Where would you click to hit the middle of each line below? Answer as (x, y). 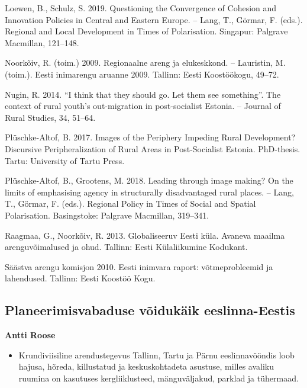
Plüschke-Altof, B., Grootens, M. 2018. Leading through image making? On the (149, 180)
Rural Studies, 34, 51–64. (50, 117)
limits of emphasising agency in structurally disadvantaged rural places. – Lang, (149, 192)
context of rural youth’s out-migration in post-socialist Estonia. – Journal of (143, 106)
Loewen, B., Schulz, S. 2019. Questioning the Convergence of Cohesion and (141, 8)
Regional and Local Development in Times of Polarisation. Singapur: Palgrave (146, 31)
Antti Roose (30, 335)
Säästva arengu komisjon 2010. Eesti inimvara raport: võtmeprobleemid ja (139, 266)
